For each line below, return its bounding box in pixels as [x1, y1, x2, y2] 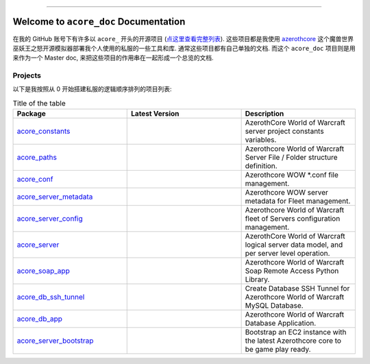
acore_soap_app [16, 266, 70, 276]
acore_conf [16, 175, 53, 184]
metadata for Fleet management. [245, 196, 351, 206]
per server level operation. [245, 249, 330, 258]
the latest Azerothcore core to [245, 336, 342, 345]
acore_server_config [16, 214, 84, 223]
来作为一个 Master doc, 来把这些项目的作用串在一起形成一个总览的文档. [12, 53, 214, 62]
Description [245, 109, 284, 119]
